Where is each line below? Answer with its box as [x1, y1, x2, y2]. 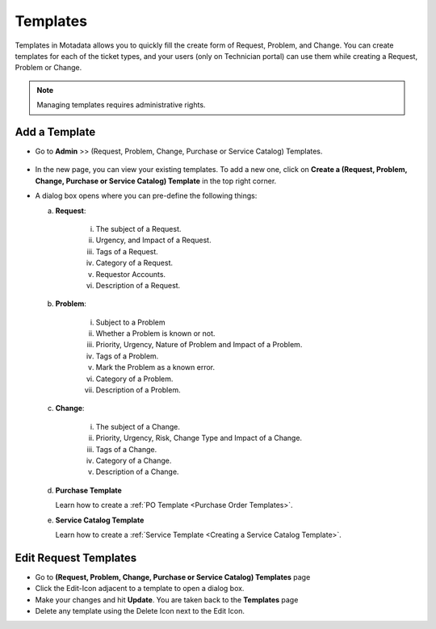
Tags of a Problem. [95, 351, 159, 361]
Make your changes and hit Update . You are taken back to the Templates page [35, 594, 299, 605]
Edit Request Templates [15, 551, 137, 564]
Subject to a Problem [95, 317, 166, 327]
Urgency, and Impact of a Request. [95, 235, 212, 245]
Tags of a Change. [95, 444, 157, 454]
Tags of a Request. [95, 246, 159, 256]
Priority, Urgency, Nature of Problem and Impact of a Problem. [95, 340, 303, 350]
